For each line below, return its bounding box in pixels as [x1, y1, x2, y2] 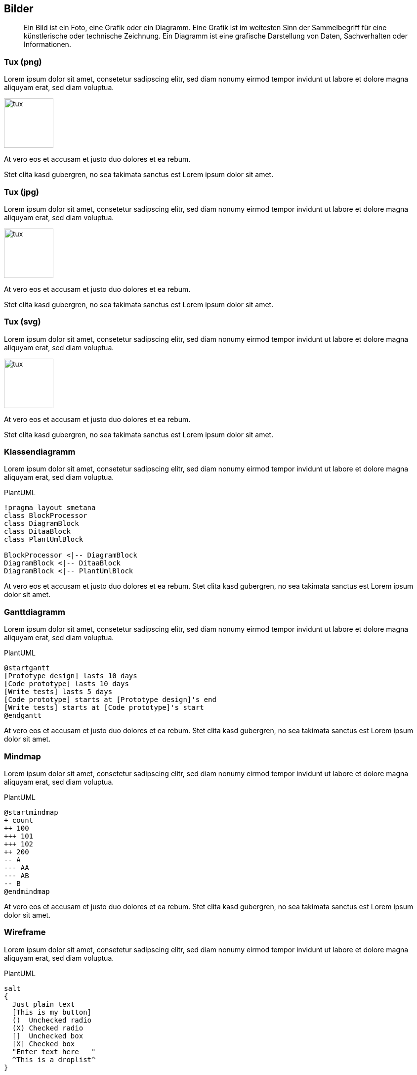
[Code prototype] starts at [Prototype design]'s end [4, 696, 216, 704]
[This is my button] [12, 1008, 92, 1016]
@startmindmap [4, 808, 58, 816]
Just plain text [12, 1000, 75, 1008]
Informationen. [24, 40, 71, 49]
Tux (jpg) [4, 187, 39, 197]
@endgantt [4, 711, 42, 720]
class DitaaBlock [4, 527, 71, 536]
